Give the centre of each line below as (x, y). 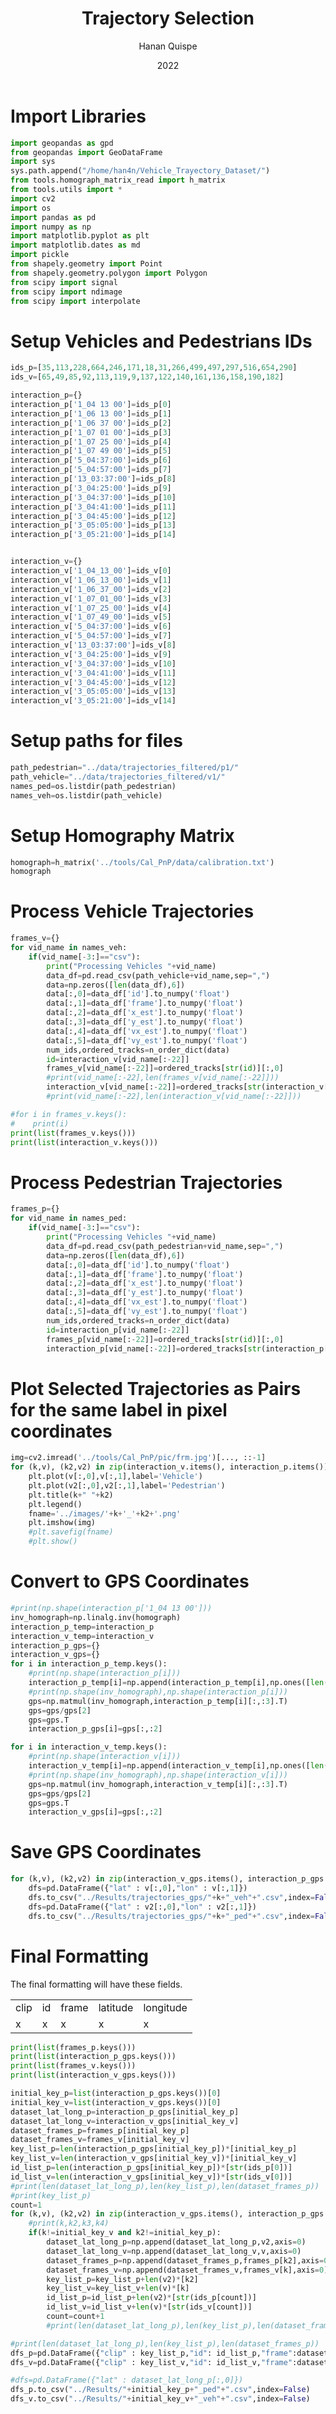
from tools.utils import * (66, 190)
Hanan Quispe (168, 46)
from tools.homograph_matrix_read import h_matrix (118, 180)
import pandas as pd (53, 217)
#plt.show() (53, 1542)
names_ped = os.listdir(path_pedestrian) (93, 786)
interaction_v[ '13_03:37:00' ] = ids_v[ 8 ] (93, 645)
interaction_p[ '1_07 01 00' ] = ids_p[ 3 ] (91, 432)
